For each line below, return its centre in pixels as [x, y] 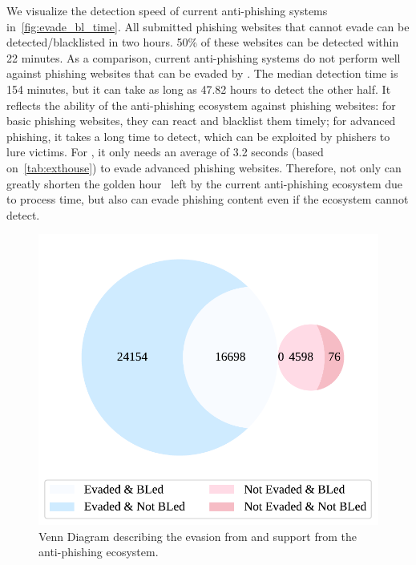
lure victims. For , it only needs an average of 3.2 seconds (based [165, 152]
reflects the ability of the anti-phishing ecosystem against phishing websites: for [201, 105]
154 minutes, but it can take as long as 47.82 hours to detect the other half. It [199, 89]
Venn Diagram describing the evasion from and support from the [198, 536]
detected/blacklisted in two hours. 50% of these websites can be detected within [203, 42]
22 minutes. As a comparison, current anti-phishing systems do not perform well [204, 57]
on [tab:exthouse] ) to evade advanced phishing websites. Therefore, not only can [204, 167]
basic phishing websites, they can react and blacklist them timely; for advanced [201, 121]
